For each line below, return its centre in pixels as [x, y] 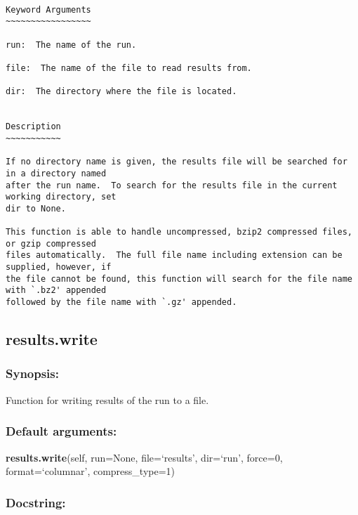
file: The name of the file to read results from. [129, 68]
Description [33, 127]
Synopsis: [32, 373]
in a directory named [56, 173]
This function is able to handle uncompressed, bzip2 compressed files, [179, 232]
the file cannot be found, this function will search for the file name [179, 279]
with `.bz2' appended [56, 291]
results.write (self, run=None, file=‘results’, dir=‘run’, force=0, [144, 457]
